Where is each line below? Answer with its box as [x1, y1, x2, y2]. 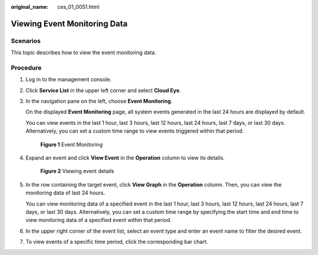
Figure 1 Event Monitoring [40, 141, 103, 148]
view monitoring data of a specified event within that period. [25, 217, 172, 224]
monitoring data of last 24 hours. [25, 189, 105, 197]
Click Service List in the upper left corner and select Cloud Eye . [25, 87, 181, 94]
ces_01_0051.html [57, 4, 100, 10]
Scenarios [11, 37, 41, 45]
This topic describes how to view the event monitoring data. [11, 49, 157, 56]
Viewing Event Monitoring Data [11, 18, 128, 29]
